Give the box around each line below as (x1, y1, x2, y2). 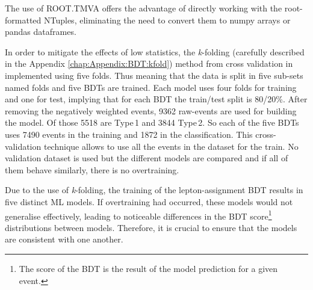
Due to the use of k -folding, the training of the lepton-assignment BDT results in (5, 184, 303, 196)
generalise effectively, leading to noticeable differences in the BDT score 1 (5, 208, 272, 222)
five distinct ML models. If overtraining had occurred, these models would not (5, 195, 293, 208)
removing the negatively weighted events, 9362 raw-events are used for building (5, 104, 297, 117)
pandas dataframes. (5, 25, 76, 38)
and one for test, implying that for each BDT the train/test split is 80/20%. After (5, 93, 308, 105)
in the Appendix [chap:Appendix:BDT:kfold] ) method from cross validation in (5, 57, 293, 70)
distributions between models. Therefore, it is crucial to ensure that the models (5, 221, 297, 233)
